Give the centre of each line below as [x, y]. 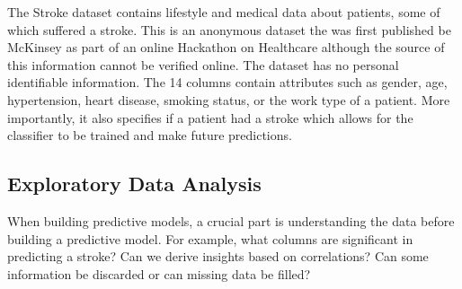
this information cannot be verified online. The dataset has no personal [203, 64]
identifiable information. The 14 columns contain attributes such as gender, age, [227, 82]
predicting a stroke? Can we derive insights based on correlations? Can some [218, 256]
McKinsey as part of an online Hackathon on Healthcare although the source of [226, 47]
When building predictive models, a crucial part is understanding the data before [231, 220]
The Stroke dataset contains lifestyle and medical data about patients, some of [224, 12]
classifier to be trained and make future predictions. [150, 135]
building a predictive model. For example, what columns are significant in [210, 238]
